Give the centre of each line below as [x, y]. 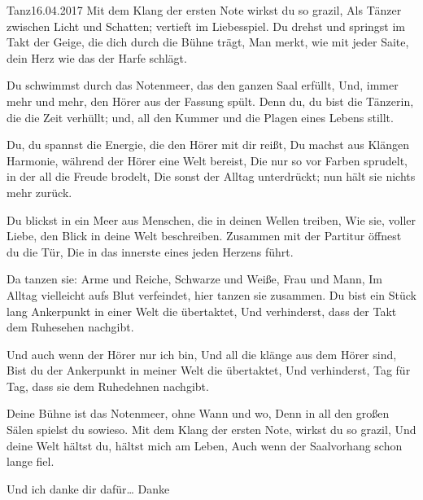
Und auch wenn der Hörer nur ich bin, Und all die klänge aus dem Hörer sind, [202, 354]
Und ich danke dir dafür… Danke [88, 488]
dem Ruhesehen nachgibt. [70, 327]
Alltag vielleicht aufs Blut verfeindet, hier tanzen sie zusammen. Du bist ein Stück [211, 294]
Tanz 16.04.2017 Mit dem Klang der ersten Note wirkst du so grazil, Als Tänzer [204, 10]
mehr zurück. [39, 192]
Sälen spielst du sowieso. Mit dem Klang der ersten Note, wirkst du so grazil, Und [211, 430]
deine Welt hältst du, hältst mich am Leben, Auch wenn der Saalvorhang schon [205, 445]
